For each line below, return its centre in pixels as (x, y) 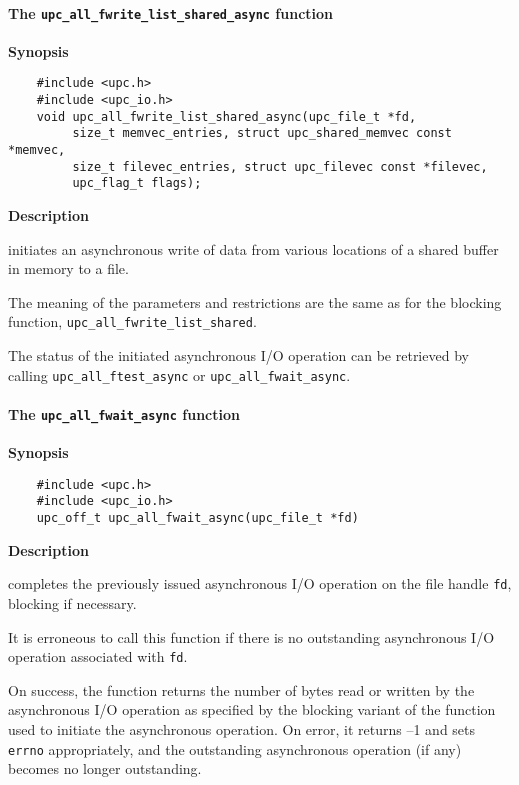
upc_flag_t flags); (137, 183)
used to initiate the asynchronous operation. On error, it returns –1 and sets (242, 729)
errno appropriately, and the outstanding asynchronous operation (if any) (235, 748)
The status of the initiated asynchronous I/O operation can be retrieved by (238, 355)
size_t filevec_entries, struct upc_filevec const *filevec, (280, 166)
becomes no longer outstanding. (105, 768)
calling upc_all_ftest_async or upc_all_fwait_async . (179, 374)
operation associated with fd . (98, 656)
